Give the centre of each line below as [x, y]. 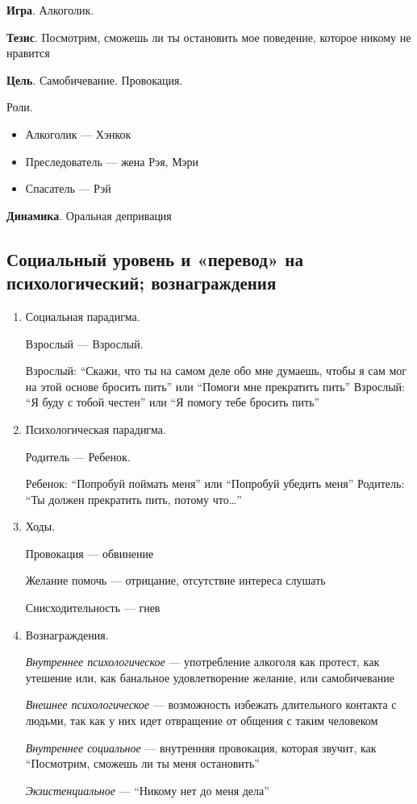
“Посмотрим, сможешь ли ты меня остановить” [142, 763]
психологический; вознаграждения [142, 283]
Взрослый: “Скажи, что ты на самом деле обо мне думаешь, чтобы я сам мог [216, 371]
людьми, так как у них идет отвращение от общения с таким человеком [202, 721]
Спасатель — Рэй [68, 188]
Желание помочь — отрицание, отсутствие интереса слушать [175, 580]
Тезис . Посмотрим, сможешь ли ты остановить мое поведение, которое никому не [209, 37]
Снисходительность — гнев [93, 608]
